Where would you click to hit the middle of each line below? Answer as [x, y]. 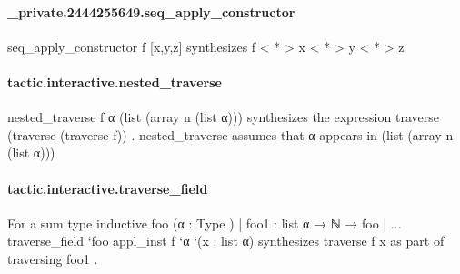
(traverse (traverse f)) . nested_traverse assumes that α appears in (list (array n [230, 134]
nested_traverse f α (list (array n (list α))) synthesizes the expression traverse [223, 117]
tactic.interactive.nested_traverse [115, 81]
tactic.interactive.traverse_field [108, 188]
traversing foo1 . [53, 258]
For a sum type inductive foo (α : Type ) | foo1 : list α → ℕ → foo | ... [205, 223]
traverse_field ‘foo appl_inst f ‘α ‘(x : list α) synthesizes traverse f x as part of [226, 241]
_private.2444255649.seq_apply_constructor [151, 11]
